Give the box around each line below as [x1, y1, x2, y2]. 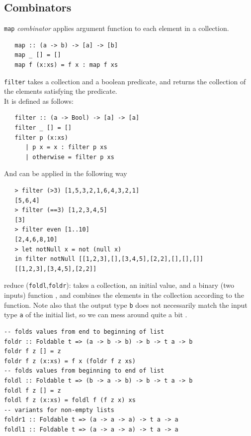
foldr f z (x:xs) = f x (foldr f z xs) [4, 357, 136, 365]
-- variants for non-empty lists [4, 406, 114, 414]
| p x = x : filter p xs [25, 144, 107, 151]
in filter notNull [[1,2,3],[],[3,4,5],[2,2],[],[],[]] [14, 255, 203, 263]
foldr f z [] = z [4, 348, 61, 355]
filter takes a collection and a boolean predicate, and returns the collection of [4, 76, 246, 86]
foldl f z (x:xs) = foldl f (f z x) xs [4, 397, 136, 404]
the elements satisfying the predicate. [4, 86, 117, 96]
